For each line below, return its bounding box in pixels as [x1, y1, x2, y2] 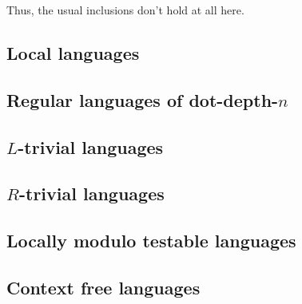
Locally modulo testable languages [6, 228, 296, 253]
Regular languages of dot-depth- [6, 87, 279, 112]
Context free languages [6, 274, 201, 299]
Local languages [6, 40, 140, 65]
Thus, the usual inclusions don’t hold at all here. [6, 2, 244, 18]
